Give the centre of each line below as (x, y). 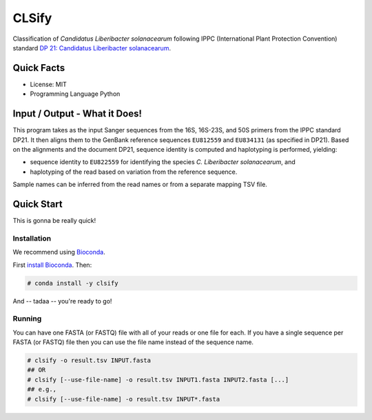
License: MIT (48, 84)
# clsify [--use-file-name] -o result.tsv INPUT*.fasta (124, 399)
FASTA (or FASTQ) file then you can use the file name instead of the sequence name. (133, 342)
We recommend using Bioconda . (59, 252)
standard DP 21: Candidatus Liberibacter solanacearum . (92, 48)
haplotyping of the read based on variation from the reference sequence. (134, 172)
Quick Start (38, 204)
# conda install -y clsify (73, 283)
